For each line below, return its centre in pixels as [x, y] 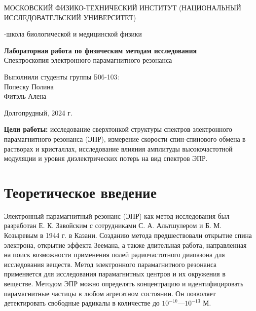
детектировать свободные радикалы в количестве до [82, 303]
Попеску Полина [29, 86]
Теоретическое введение [80, 192]
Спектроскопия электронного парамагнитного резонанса [88, 60]
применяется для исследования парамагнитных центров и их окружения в [115, 274]
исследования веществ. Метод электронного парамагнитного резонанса [110, 264]
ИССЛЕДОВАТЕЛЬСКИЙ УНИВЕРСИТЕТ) [70, 17]
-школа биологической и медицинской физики [73, 34]
